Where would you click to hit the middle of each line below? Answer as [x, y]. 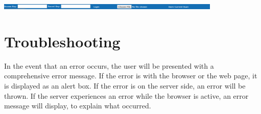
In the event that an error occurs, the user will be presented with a [109, 65]
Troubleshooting [62, 41]
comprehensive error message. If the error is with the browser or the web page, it [131, 76]
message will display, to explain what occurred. [78, 106]
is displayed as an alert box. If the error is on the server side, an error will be [125, 85]
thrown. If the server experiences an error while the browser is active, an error [126, 95]
